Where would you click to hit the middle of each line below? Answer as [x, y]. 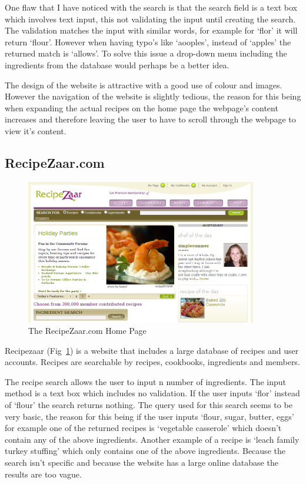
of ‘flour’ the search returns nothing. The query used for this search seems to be [149, 405]
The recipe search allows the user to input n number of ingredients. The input [146, 381]
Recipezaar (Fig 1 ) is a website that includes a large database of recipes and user [152, 350]
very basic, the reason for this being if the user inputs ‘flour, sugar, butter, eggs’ [149, 416]
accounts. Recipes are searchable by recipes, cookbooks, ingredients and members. [152, 362]
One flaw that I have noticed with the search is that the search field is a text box [151, 7]
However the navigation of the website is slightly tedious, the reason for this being [153, 96]
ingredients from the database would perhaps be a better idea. [117, 64]
